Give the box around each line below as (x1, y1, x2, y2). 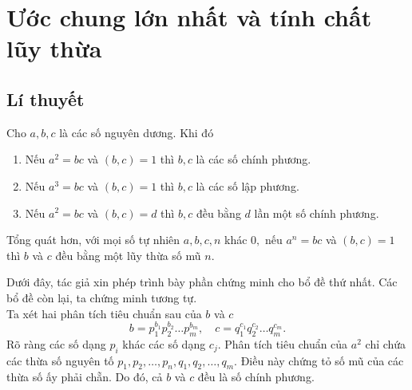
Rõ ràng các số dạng (6, 335, 106, 352)
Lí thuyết (6, 86, 85, 111)
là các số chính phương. (196, 151, 311, 167)
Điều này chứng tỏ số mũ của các (240, 352, 404, 368)
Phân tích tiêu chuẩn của (224, 335, 348, 352)
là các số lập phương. (196, 177, 299, 194)
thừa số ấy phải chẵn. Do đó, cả (6, 368, 163, 385)
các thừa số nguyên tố (6, 352, 114, 368)
